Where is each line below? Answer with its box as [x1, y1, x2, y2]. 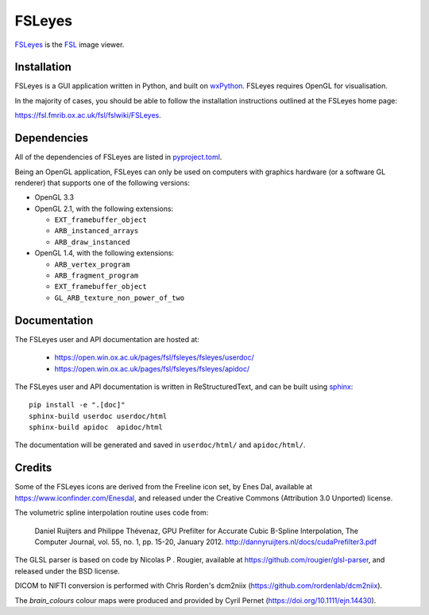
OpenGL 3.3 [34, 193, 75, 202]
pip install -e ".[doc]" [29, 400, 126, 410]
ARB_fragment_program [54, 271, 139, 280]
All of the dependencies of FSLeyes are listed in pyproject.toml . [14, 152, 222, 162]
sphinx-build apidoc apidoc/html [29, 422, 163, 432]
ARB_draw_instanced [54, 237, 130, 247]
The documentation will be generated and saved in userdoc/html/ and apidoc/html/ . [14, 440, 306, 450]
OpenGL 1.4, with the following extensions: [34, 248, 175, 258]
